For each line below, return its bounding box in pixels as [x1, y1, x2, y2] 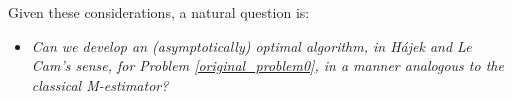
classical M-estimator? [31, 74, 169, 95]
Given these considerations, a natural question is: [8, 2, 310, 22]
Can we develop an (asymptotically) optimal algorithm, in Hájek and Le [31, 35, 472, 56]
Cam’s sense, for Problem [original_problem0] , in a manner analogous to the [31, 55, 504, 76]
